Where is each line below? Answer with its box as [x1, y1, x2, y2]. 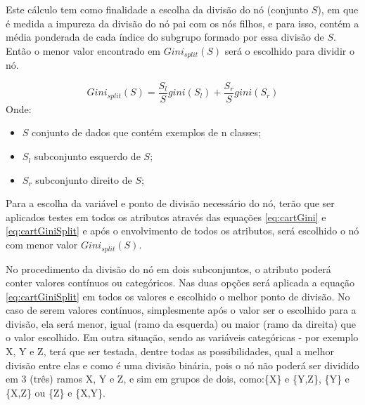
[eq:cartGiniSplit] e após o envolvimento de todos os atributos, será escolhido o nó [6, 223, 359, 238]
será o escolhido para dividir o [224, 43, 354, 58]
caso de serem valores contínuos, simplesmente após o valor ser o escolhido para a [6, 303, 357, 317]
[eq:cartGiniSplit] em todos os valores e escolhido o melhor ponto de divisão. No [6, 288, 350, 303]
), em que [317, 2, 359, 16]
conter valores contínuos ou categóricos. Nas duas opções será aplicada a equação [6, 275, 355, 290]
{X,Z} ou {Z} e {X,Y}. [6, 385, 105, 399]
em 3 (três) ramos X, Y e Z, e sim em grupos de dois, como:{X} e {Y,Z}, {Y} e [6, 371, 350, 386]
